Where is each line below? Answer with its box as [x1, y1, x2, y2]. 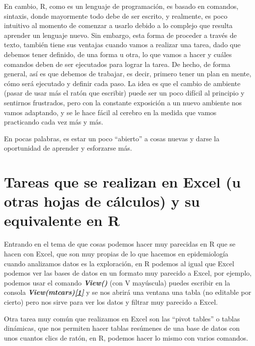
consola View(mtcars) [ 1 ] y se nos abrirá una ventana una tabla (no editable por [4, 287, 252, 297]
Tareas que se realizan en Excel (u [4, 172, 241, 192]
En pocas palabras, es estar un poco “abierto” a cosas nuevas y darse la [4, 133, 220, 143]
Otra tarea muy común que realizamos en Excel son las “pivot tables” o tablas [4, 313, 240, 323]
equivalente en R [4, 210, 120, 230]
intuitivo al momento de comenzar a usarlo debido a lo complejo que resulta [4, 20, 233, 31]
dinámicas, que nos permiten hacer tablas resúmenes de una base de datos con [4, 323, 240, 333]
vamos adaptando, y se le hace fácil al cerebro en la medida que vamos [4, 107, 217, 117]
